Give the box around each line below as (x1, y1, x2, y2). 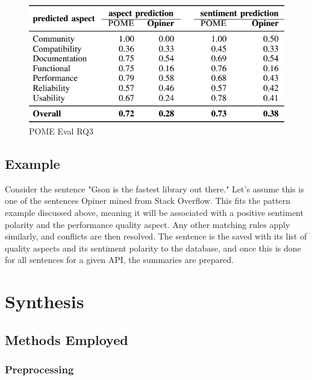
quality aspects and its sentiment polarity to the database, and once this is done (5, 241, 301, 254)
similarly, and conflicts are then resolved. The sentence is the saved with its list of (5, 230, 307, 242)
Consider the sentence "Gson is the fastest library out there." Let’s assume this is (5, 182, 304, 195)
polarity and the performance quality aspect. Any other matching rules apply (5, 218, 290, 230)
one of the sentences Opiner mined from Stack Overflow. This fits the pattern (5, 194, 291, 207)
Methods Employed (5, 330, 128, 349)
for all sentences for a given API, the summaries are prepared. (5, 253, 234, 266)
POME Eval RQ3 (29, 124, 93, 137)
